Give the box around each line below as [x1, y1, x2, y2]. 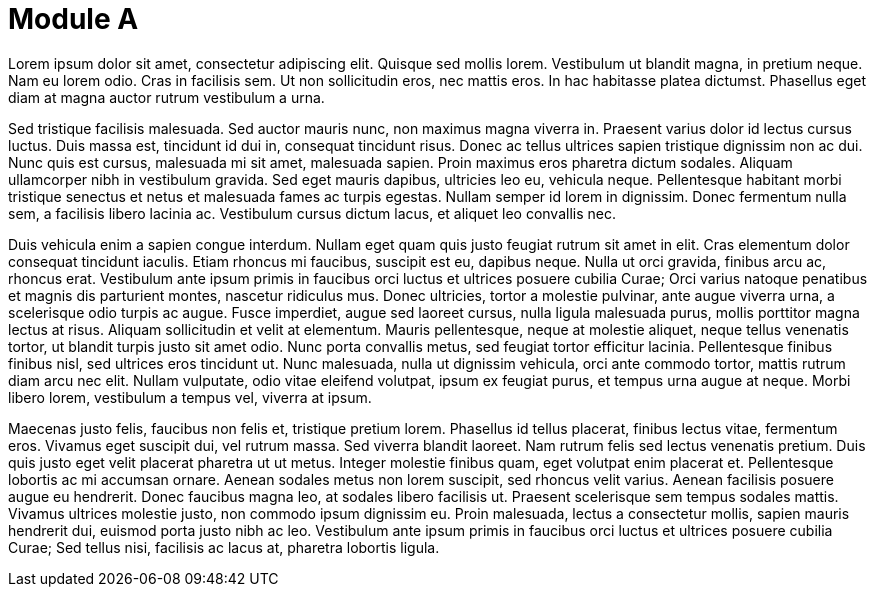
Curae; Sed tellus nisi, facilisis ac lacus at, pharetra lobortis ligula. [8, 538, 440, 556]
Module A [8, 2, 139, 36]
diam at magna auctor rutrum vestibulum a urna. [8, 88, 325, 106]
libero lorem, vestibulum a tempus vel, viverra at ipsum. [8, 388, 372, 406]
